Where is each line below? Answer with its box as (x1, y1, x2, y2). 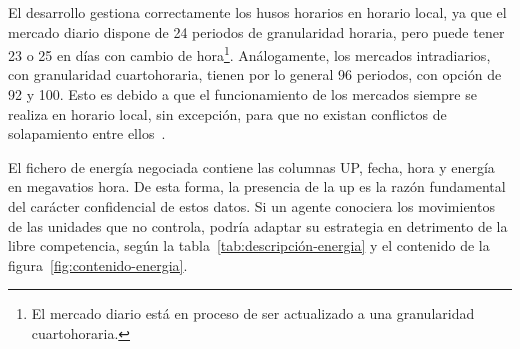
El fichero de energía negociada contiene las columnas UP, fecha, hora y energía (8, 156, 495, 177)
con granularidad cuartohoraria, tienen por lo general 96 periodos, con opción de (8, 64, 502, 85)
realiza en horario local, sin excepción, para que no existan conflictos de (8, 103, 447, 124)
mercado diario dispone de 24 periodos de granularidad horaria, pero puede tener (8, 21, 505, 42)
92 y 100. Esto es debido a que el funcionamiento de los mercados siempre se (8, 84, 477, 105)
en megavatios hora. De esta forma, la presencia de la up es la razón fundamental (8, 176, 506, 197)
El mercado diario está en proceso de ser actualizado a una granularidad (31, 303, 475, 324)
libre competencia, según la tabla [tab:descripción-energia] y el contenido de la (8, 235, 490, 256)
